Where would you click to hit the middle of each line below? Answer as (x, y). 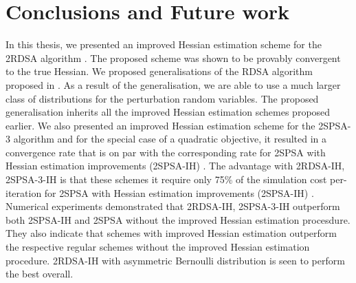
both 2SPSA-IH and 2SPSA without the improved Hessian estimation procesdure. (178, 219)
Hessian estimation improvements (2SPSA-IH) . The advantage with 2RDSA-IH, (175, 166)
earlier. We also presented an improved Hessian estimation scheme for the (160, 125)
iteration (24, 192)
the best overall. (40, 274)
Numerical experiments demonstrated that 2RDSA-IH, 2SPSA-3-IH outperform (173, 206)
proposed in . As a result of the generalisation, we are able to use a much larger (173, 84)
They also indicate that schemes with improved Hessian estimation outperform (171, 233)
